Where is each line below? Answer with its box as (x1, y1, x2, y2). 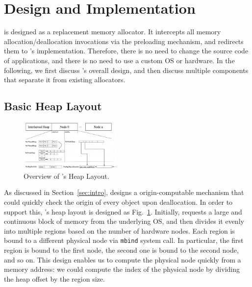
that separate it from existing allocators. (4, 74, 126, 85)
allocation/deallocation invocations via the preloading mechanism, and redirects (4, 36, 244, 46)
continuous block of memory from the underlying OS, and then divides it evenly (4, 216, 244, 226)
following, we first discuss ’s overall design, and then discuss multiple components (4, 65, 249, 75)
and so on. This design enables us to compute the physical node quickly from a (4, 254, 241, 264)
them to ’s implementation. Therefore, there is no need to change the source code (4, 46, 249, 56)
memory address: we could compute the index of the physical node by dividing (4, 264, 240, 274)
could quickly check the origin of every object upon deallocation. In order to (4, 197, 233, 207)
